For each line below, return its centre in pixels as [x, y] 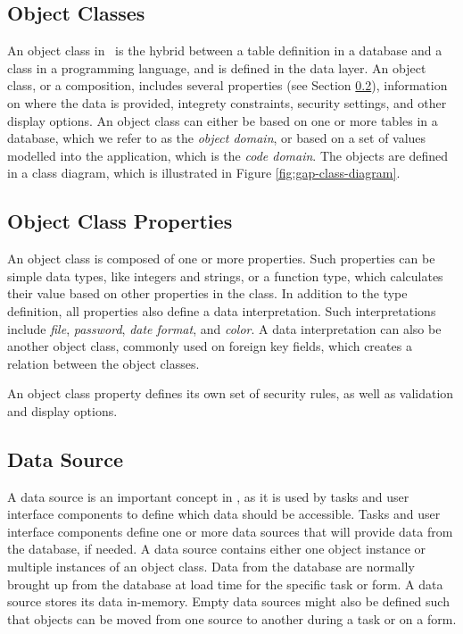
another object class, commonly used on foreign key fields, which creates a [210, 346]
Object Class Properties [120, 221]
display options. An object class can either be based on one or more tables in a [223, 120]
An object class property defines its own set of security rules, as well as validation [231, 393]
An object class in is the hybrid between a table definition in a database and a [225, 50]
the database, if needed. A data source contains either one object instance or [217, 549]
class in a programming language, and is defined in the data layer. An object [217, 67]
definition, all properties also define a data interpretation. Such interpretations [222, 310]
